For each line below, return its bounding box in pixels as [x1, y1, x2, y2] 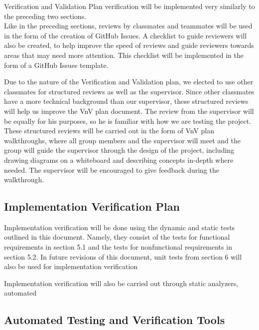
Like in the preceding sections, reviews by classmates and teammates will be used [4, 20, 253, 31]
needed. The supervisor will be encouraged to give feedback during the [4, 164, 219, 175]
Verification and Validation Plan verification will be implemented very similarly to [4, 1, 255, 11]
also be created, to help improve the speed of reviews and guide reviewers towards [4, 40, 254, 50]
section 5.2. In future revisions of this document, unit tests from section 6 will [4, 251, 242, 262]
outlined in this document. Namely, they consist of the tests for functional [4, 232, 230, 242]
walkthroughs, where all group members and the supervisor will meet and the [4, 135, 241, 145]
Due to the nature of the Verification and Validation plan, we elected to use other [4, 76, 254, 87]
